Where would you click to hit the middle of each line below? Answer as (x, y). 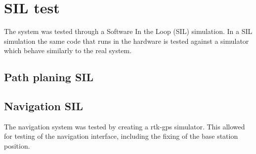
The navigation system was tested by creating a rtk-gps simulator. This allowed (125, 126)
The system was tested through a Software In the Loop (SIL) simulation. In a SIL (128, 31)
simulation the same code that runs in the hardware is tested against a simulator (127, 41)
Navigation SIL (43, 106)
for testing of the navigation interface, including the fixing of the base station (121, 136)
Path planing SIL (49, 77)
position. (17, 146)
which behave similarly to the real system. (68, 50)
